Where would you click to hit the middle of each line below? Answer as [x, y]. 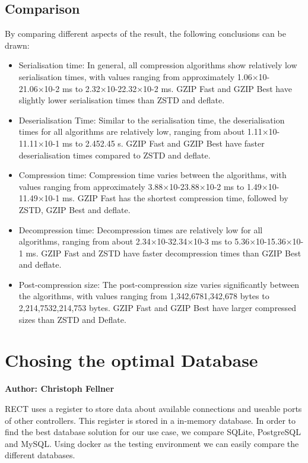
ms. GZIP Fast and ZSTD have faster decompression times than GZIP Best [163, 253]
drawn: [17, 45]
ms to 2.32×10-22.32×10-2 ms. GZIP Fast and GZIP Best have [177, 88]
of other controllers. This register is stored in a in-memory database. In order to [150, 420]
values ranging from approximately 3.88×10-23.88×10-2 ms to [131, 186]
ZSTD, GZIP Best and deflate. [74, 209]
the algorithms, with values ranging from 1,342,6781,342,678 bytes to [144, 296]
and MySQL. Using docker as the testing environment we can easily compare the [152, 443]
